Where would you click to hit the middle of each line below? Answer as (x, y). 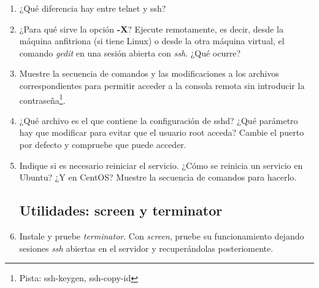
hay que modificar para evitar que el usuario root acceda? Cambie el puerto (162, 132)
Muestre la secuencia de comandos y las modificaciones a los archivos (149, 73)
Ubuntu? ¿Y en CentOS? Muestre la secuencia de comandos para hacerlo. (158, 177)
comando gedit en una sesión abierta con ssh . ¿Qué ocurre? (130, 53)
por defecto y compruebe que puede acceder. (103, 144)
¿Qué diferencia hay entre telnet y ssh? (93, 8)
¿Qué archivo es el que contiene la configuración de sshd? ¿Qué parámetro (159, 120)
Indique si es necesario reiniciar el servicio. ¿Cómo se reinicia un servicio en (161, 165)
